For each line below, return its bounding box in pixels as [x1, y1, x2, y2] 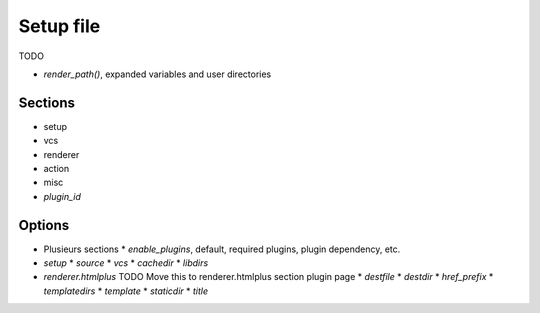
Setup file [18, 15, 101, 37]
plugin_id [43, 190, 82, 202]
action [43, 163, 70, 175]
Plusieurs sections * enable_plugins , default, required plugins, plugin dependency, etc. [43, 243, 401, 255]
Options [18, 216, 70, 234]
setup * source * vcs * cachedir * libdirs [43, 257, 209, 269]
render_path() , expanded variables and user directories [43, 68, 272, 80]
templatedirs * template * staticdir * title [43, 285, 209, 297]
